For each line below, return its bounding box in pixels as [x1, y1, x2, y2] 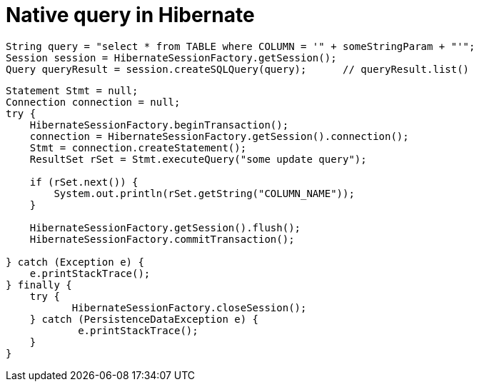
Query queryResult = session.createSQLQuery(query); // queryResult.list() [6, 63, 470, 75]
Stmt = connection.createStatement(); [29, 141, 247, 154]
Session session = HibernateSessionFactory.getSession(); [6, 51, 337, 64]
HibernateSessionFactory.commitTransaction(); [29, 233, 295, 245]
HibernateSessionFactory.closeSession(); [71, 301, 307, 313]
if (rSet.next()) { [29, 176, 138, 188]
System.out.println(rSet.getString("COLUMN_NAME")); [54, 187, 355, 199]
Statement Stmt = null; [6, 84, 138, 96]
